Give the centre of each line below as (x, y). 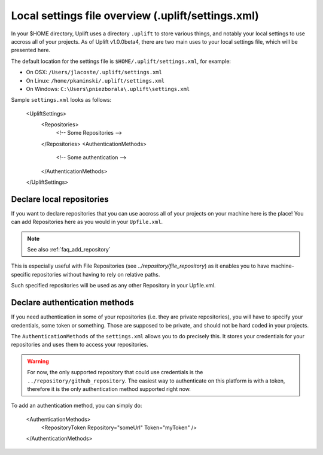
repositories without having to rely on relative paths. (96, 274)
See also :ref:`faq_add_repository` (69, 250)
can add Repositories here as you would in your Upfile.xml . (87, 222)
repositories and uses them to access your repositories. (80, 345)
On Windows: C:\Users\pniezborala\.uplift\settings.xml (108, 89)
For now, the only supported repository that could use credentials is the (115, 372)
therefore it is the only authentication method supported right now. (109, 389)
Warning (38, 361)
